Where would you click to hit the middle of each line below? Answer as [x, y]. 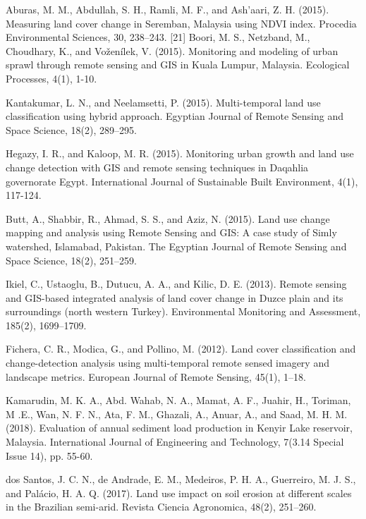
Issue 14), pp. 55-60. [49, 455]
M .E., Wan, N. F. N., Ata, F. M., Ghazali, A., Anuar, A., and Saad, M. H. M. [177, 414]
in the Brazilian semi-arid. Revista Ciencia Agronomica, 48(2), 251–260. [161, 507]
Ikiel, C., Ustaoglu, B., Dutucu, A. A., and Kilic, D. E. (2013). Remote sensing [176, 284]
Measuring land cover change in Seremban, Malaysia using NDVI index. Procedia [181, 23]
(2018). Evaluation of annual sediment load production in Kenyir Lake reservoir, [179, 428]
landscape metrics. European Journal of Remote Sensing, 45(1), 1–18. [156, 376]
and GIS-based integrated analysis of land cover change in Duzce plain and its [175, 297]
